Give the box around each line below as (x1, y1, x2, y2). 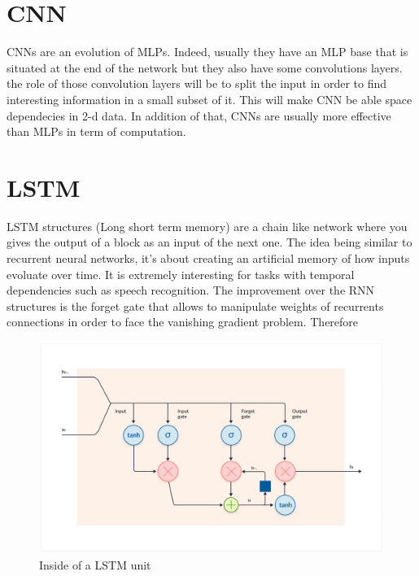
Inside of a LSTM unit (39, 556, 151, 573)
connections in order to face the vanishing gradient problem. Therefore (7, 313, 359, 330)
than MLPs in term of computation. (7, 123, 186, 140)
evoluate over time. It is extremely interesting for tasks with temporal (7, 265, 355, 282)
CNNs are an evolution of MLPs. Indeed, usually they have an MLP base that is (7, 43, 408, 60)
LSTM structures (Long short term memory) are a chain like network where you (7, 217, 408, 234)
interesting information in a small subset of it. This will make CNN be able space (7, 90, 412, 107)
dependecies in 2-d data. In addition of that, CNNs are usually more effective (7, 107, 391, 124)
